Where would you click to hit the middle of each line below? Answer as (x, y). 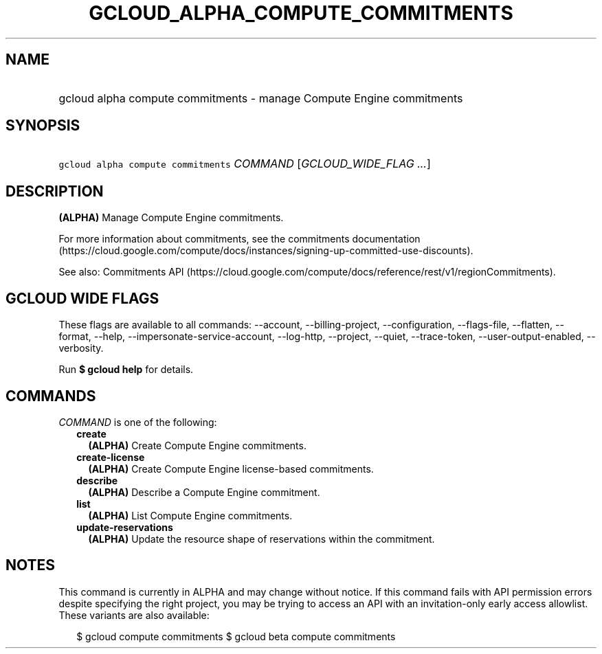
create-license (111, 457)
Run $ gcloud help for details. (126, 370)
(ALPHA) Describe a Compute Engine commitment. (204, 492)
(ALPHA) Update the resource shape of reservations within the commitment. (261, 539)
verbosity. (81, 348)
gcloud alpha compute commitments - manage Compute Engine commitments (261, 98)
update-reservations (125, 527)
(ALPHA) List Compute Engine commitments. (190, 515)
